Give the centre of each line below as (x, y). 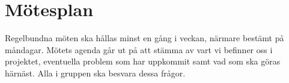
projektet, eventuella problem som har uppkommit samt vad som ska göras (143, 61)
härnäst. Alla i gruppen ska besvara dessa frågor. (95, 73)
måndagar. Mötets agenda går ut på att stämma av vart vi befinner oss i (139, 49)
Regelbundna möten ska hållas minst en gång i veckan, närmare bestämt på (144, 38)
